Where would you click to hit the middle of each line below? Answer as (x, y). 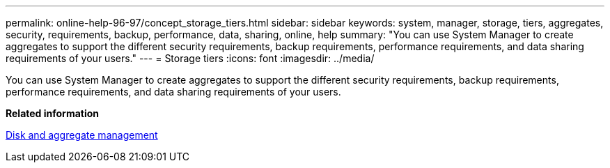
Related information (53, 113)
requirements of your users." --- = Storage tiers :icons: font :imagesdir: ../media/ (190, 58)
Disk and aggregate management (82, 135)
